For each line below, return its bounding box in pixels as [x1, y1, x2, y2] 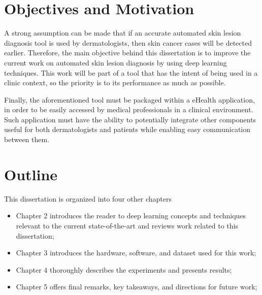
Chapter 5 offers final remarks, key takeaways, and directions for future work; [16, 281, 257, 292]
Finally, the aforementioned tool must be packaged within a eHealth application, [4, 94, 255, 105]
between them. [4, 134, 50, 145]
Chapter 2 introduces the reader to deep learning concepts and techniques [16, 210, 246, 221]
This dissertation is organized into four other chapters [4, 193, 172, 204]
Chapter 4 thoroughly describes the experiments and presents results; [16, 264, 232, 275]
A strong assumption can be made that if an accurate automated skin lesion [4, 27, 241, 38]
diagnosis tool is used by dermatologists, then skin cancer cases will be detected [4, 37, 252, 48]
